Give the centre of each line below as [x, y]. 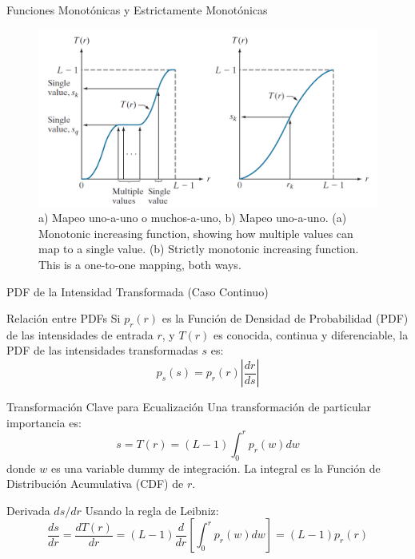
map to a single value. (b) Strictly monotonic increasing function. [199, 249]
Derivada [28, 510]
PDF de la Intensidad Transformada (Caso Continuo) [138, 291]
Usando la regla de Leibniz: [152, 510]
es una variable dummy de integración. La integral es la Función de [215, 468]
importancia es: [44, 422]
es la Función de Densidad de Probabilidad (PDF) [285, 318]
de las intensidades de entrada [80, 334]
